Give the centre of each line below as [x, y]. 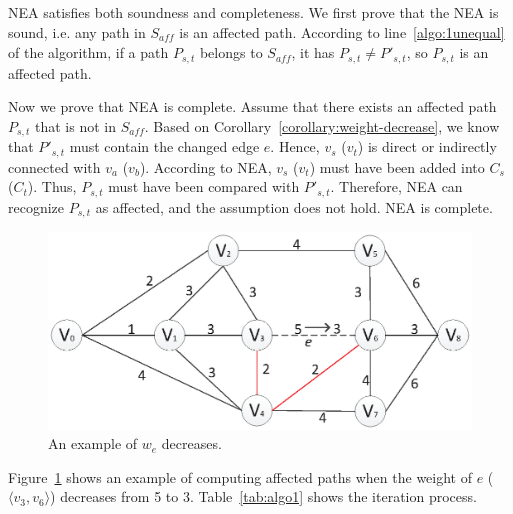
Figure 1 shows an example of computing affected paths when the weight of [240, 476]
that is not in [75, 125]
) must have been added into [397, 166]
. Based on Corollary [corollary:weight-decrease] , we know [322, 125]
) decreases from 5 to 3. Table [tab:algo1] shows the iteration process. [263, 496]
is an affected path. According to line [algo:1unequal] [342, 31]
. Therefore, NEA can [396, 186]
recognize [36, 206]
